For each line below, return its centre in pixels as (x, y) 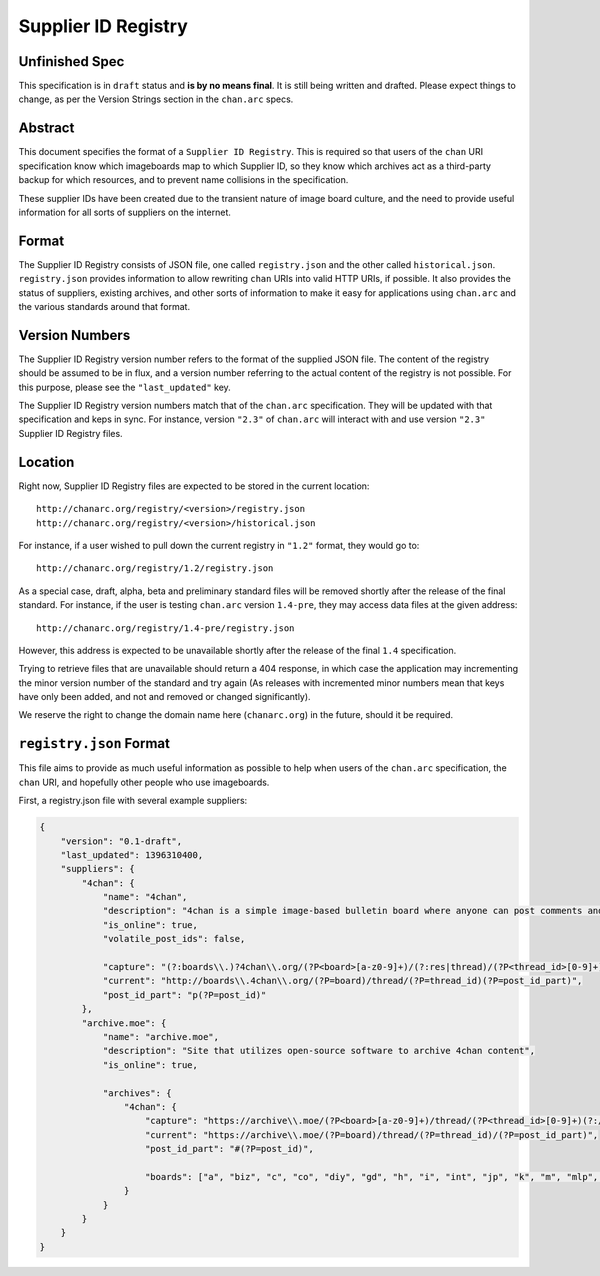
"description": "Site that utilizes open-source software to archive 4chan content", (318, 1051)
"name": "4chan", (145, 897)
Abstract (46, 128)
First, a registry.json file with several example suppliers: (133, 801)
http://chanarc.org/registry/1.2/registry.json (155, 568)
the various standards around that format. (104, 306)
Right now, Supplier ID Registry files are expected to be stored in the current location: (194, 486)
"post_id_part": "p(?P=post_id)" (184, 994)
